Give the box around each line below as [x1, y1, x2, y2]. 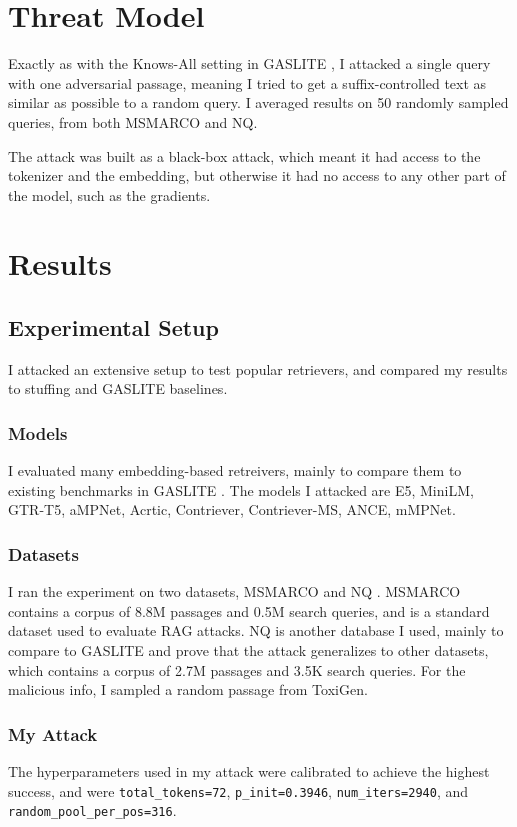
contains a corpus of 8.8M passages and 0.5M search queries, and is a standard [8, 600, 490, 621]
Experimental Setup [8, 312, 219, 343]
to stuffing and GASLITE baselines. [8, 378, 228, 399]
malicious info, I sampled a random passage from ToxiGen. [8, 679, 368, 700]
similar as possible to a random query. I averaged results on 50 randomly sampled [8, 92, 509, 113]
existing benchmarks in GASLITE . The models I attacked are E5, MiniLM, [8, 479, 474, 500]
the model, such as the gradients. [8, 184, 211, 205]
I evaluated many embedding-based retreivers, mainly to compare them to [8, 460, 462, 481]
